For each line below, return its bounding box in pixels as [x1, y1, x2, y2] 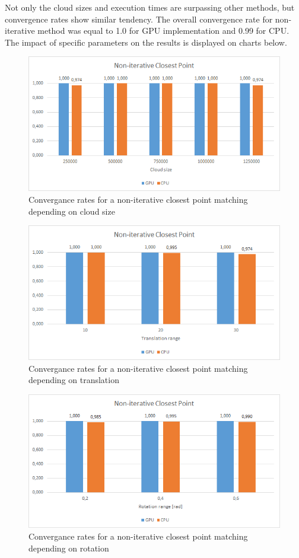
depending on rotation [28, 541, 109, 554]
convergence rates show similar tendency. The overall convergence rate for [5, 12, 273, 25]
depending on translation [28, 374, 119, 386]
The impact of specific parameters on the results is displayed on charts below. [5, 36, 287, 48]
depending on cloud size [28, 205, 115, 217]
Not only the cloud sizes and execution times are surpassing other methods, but [5, 1, 295, 13]
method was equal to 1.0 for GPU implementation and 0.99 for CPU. [37, 24, 290, 37]
